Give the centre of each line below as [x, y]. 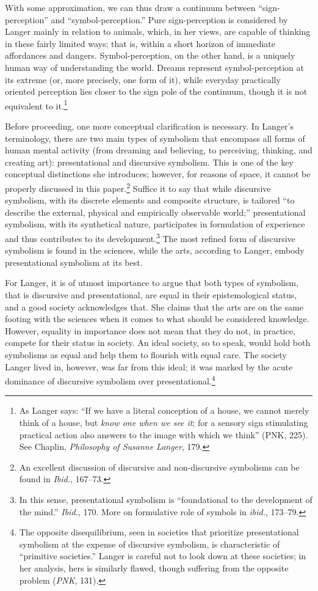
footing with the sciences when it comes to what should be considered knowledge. [157, 319]
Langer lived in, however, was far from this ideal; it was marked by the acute [149, 366]
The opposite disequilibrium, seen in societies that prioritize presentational [159, 532]
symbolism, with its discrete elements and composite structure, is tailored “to [150, 200]
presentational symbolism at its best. [74, 262]
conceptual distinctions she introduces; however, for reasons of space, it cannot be [158, 174]
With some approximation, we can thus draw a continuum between [130, 7]
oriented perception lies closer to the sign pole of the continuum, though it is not [156, 91]
